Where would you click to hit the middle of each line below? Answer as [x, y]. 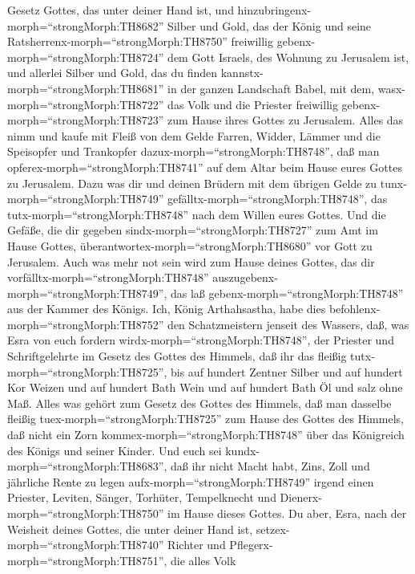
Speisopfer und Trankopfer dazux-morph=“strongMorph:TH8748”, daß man [193, 151]
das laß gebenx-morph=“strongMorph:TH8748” [287, 293]
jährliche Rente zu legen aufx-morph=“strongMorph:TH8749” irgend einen [191, 481]
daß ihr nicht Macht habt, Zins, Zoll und [270, 466]
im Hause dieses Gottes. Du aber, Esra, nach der [287, 513]
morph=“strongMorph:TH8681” [86, 88]
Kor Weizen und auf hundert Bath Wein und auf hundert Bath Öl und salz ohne [205, 387]
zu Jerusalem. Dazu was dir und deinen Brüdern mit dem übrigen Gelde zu [192, 183]
